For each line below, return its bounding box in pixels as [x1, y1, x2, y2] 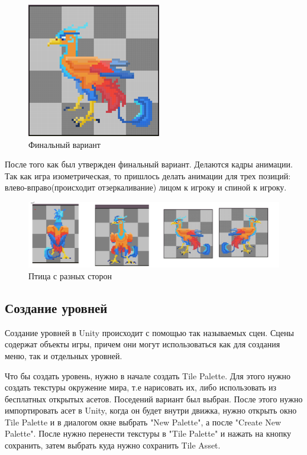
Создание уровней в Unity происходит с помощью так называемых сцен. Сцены [5, 326, 294, 338]
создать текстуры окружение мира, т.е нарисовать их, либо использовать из [5, 381, 277, 393]
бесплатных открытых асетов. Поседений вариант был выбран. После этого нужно [5, 392, 303, 405]
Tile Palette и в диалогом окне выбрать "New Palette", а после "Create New [5, 415, 281, 428]
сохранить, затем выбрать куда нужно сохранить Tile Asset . [5, 439, 221, 451]
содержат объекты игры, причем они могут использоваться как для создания [5, 338, 280, 350]
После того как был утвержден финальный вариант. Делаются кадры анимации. [5, 158, 293, 170]
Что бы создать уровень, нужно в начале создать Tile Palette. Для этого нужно [5, 369, 290, 382]
